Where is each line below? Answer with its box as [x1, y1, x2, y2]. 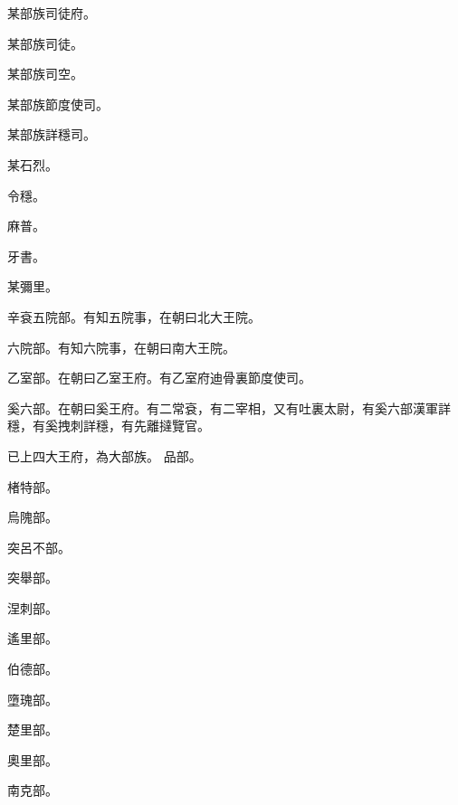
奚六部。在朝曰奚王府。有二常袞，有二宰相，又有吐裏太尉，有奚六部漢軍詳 [7, 398, 451, 417]
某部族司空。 [7, 64, 83, 83]
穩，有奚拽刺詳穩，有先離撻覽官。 [7, 416, 210, 435]
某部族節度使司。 [7, 94, 109, 113]
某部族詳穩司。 [7, 125, 96, 144]
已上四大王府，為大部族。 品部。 [7, 446, 202, 465]
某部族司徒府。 [7, 4, 96, 22]
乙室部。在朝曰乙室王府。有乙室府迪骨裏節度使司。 [7, 368, 311, 387]
